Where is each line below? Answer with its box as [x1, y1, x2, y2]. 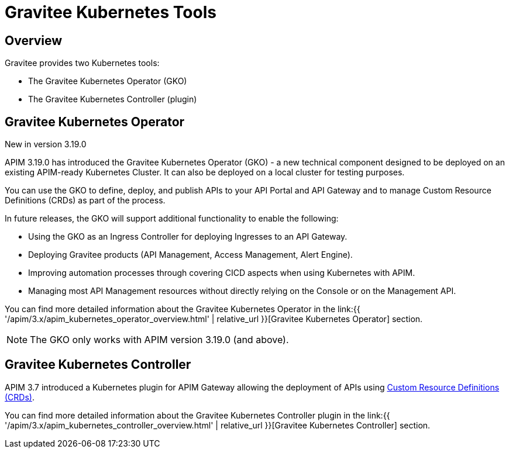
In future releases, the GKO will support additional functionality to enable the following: [5, 213, 339, 224]
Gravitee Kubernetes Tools [5, 2, 216, 22]
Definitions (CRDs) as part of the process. [5, 195, 166, 206]
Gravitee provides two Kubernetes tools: [5, 58, 160, 68]
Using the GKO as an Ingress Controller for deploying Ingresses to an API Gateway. [28, 231, 348, 242]
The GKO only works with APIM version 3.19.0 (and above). [30, 334, 289, 346]
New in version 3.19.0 [5, 139, 87, 150]
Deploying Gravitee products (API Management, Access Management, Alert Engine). [28, 250, 353, 260]
